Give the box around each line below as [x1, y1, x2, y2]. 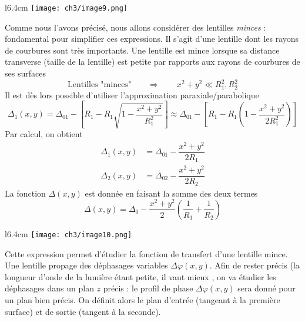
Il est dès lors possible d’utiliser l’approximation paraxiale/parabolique [5, 88, 259, 101]
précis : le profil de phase [103, 282, 193, 294]
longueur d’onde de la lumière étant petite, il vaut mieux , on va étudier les [5, 270, 276, 283]
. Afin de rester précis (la [209, 259, 300, 271]
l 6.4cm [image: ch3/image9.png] [5, 1, 128, 13]
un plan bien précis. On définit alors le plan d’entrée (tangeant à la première [5, 293, 280, 306]
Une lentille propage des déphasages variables [5, 259, 168, 271]
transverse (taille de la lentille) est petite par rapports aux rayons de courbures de [5, 55, 300, 68]
